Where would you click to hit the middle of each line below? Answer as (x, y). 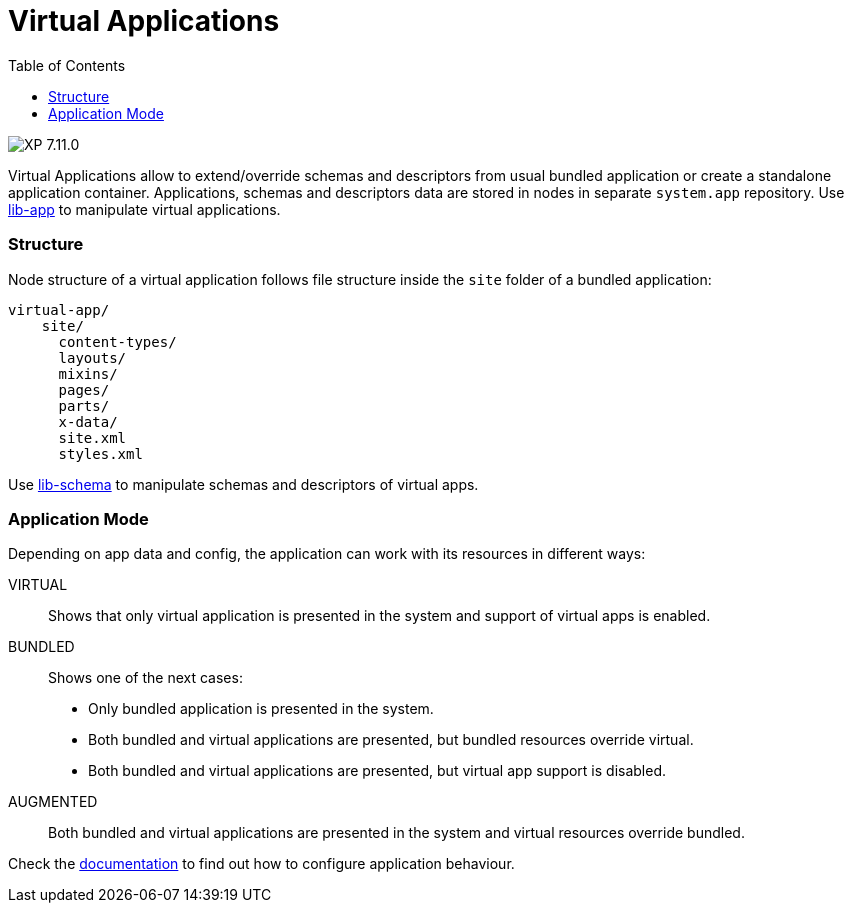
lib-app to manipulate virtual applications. (144, 209)
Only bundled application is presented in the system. (261, 709)
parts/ (84, 405)
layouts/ (92, 357)
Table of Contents (67, 65)
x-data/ (88, 421)
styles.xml (100, 453)
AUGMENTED (53, 802)
